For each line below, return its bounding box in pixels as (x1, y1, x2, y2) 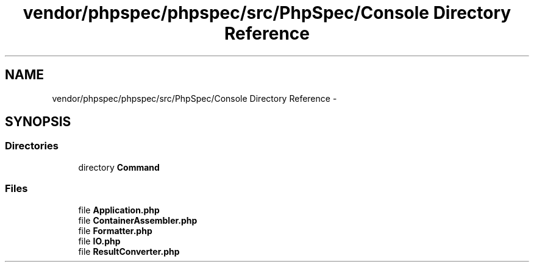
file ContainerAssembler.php (78, 215, 198, 226)
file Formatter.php (78, 225, 152, 236)
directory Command (78, 162, 160, 173)
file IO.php (78, 235, 121, 246)
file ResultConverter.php (78, 246, 180, 257)
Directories (5, 140, 59, 152)
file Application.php (78, 204, 160, 215)
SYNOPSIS (5, 114, 71, 130)
